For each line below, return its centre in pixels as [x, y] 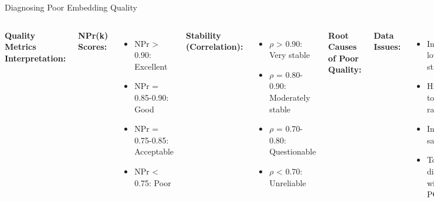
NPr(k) [93, 35]
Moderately [290, 97]
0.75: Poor [153, 182]
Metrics [21, 47]
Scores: [93, 47]
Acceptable [154, 151]
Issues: [387, 47]
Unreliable [288, 182]
